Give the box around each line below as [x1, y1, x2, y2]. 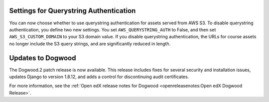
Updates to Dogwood [9, 54, 76, 62]
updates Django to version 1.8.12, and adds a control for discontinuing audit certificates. [9, 74, 189, 80]
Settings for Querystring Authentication [9, 6, 136, 15]
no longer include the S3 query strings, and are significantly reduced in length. [9, 40, 171, 47]
